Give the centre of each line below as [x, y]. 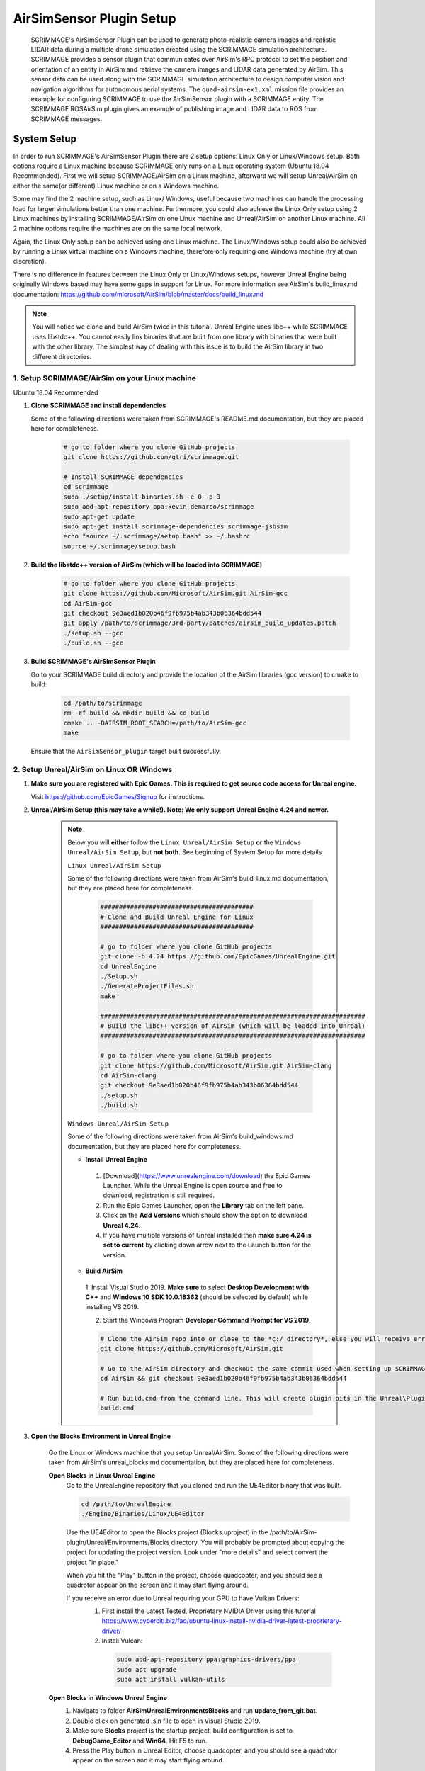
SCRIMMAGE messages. [67, 119]
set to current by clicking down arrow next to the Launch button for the [207, 1245]
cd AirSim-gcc [88, 603]
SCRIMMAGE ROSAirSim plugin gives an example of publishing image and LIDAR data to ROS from [174, 109]
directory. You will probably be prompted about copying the [258, 1542]
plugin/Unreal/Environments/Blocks [118, 1542]
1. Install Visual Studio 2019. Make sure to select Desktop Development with [197, 1287]
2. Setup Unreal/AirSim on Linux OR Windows [93, 769]
